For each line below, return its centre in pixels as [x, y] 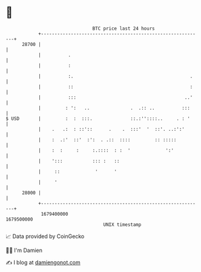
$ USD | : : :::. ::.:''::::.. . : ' [98, 118]
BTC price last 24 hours [124, 28]
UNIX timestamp [122, 224]
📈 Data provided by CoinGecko [45, 236]
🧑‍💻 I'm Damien [24, 250]
